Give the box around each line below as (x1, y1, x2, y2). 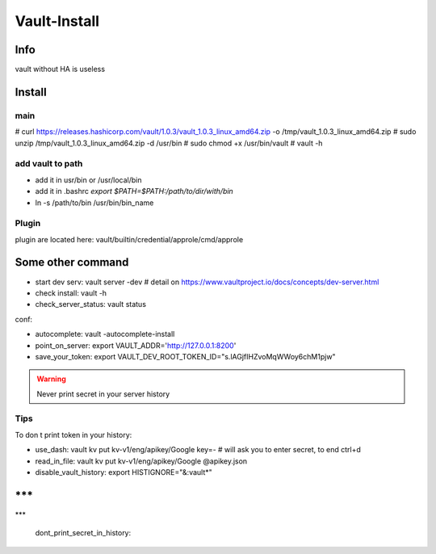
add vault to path (15, 158, 83, 170)
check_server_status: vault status (35, 300, 147, 309)
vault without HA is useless (15, 65, 105, 74)
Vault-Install (15, 12, 100, 30)
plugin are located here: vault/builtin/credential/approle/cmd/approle (15, 234, 244, 244)
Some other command (15, 255, 129, 270)
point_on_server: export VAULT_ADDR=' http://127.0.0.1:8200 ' (35, 340, 237, 350)
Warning (36, 374, 66, 384)
